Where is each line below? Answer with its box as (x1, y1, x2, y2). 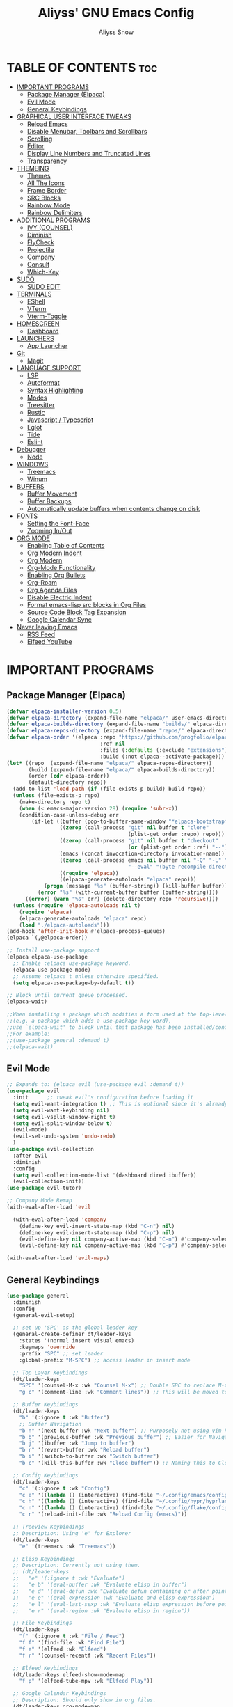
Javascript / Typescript (26, 416, 94, 424)
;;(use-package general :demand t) (6, 1037, 110, 1044)
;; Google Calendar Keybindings (13, 1690, 107, 1697)
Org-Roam (26, 578, 57, 586)
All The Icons (26, 179, 65, 187)
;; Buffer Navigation (19, 1420, 81, 1428)
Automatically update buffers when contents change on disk (26, 504, 200, 512)
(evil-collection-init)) (13, 1178, 85, 1185)
